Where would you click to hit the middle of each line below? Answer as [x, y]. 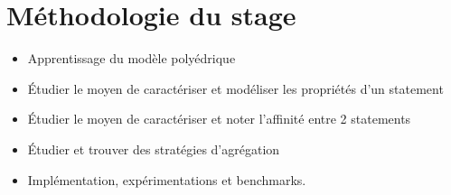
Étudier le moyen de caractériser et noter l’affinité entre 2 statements [219, 119]
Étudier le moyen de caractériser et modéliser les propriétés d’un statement [235, 88]
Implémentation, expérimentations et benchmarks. [167, 179]
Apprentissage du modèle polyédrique [132, 58]
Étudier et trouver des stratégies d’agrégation [154, 149]
